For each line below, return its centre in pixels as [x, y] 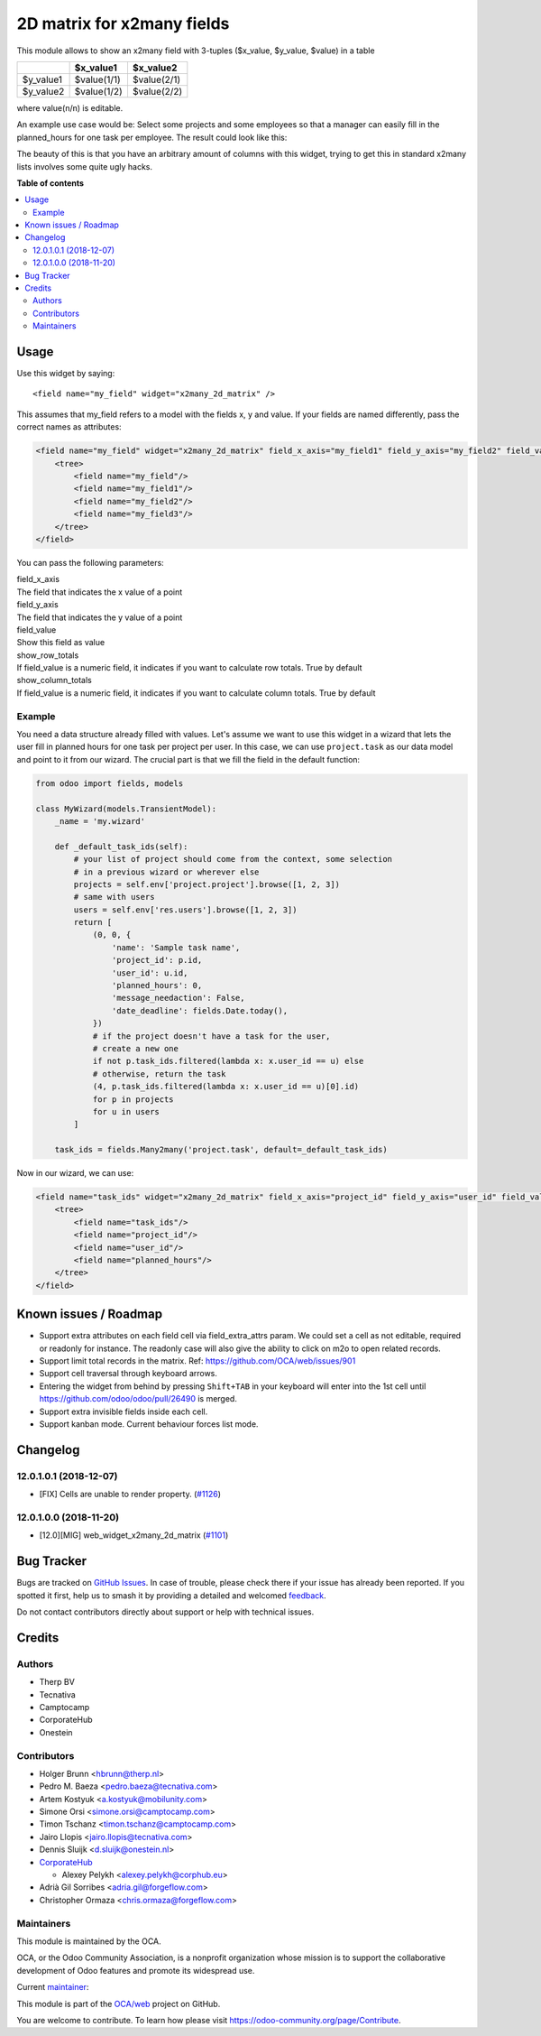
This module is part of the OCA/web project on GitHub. [119, 2004]
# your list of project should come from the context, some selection [233, 859]
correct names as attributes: [69, 427]
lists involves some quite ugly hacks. [85, 166]
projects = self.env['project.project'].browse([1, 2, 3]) [207, 884]
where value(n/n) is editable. [70, 107]
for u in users [126, 1111]
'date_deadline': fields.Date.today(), [200, 1010]
